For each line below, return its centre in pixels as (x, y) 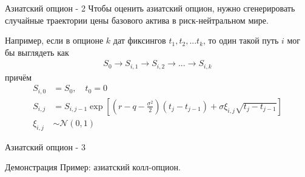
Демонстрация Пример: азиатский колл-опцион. (93, 167)
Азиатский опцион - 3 (45, 146)
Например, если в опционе (54, 40)
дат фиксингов (139, 40)
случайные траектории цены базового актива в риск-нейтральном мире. (137, 20)
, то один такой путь (241, 40)
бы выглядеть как (37, 52)
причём (18, 77)
